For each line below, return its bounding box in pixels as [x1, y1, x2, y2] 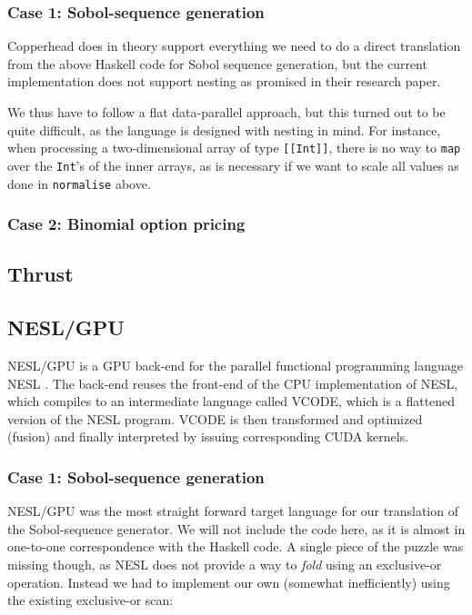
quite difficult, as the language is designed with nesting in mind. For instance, [7, 120, 441, 139]
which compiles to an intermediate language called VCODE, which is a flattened [7, 392, 456, 411]
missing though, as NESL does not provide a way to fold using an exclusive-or [7, 554, 442, 573]
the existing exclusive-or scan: [7, 590, 174, 610]
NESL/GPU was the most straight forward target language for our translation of [7, 501, 458, 521]
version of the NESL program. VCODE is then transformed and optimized [7, 409, 423, 428]
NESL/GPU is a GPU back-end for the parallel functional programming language [7, 355, 463, 374]
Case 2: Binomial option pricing [7, 213, 246, 235]
